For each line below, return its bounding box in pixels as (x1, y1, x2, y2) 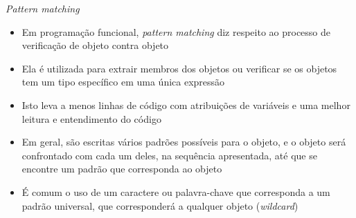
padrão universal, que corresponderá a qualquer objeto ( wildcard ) (21, 198, 299, 212)
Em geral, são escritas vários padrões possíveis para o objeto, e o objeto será (21, 135, 346, 149)
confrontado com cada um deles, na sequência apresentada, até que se (21, 148, 317, 162)
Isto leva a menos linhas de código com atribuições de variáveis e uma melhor (21, 97, 350, 112)
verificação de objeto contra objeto (21, 38, 169, 52)
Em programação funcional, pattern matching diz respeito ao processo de (21, 24, 331, 39)
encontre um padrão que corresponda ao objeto (21, 161, 222, 176)
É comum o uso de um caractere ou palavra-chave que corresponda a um (21, 184, 330, 199)
